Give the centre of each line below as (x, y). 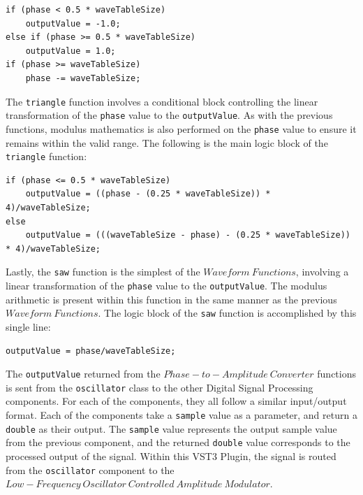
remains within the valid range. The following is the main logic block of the (167, 142)
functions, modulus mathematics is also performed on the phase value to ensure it (181, 128)
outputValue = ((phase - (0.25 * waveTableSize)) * (148, 194)
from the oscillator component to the (90, 469)
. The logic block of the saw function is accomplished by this (227, 313)
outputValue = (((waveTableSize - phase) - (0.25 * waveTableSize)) (188, 235)
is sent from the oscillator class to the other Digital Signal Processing (160, 387)
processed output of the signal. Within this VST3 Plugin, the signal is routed (171, 455)
